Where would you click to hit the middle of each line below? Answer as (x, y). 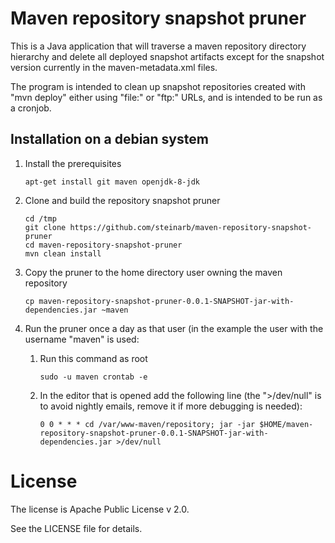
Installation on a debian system (109, 139)
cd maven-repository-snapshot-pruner (103, 245)
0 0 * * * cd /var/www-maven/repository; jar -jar (147, 424)
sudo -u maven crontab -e (93, 377)
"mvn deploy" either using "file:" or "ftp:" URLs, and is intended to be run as (166, 97)
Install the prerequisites (73, 163)
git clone (45, 227)
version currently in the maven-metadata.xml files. (114, 67)
